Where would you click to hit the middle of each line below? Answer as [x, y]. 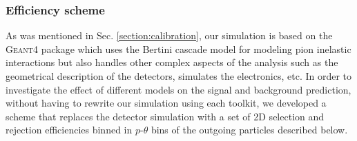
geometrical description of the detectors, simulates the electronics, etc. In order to [179, 76]
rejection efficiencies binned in [69, 130]
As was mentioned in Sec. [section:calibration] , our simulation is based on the [169, 35]
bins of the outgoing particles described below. [249, 130]
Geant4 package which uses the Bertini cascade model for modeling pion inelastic [178, 48]
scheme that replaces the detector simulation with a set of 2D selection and [165, 116]
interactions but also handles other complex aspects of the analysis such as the [172, 62]
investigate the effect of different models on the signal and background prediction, [178, 89]
